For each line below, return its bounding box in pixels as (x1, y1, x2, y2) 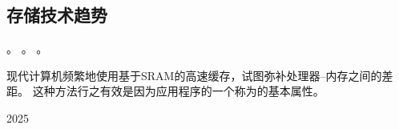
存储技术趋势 (6, 2, 107, 27)
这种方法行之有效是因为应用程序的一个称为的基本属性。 (32, 83, 324, 99)
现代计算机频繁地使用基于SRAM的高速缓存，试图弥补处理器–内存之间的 (6, 67, 382, 83)
